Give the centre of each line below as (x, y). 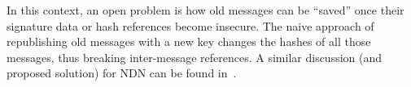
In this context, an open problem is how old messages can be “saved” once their (205, 10)
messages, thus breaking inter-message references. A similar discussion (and (195, 57)
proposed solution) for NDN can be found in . (122, 73)
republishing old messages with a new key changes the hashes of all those (189, 41)
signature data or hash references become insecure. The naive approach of (190, 25)
